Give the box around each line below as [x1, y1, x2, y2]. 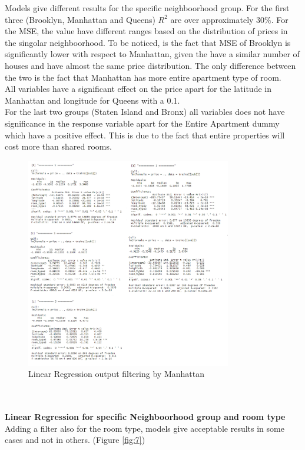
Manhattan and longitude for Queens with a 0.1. [5, 94, 180, 106]
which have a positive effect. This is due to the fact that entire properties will [5, 128, 285, 141]
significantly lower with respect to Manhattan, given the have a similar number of [5, 48, 300, 60]
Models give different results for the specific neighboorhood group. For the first [5, 2, 290, 14]
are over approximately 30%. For [170, 13, 289, 25]
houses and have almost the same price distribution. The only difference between [5, 59, 296, 71]
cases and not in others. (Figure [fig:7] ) [5, 434, 145, 446]
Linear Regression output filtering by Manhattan [28, 368, 204, 380]
